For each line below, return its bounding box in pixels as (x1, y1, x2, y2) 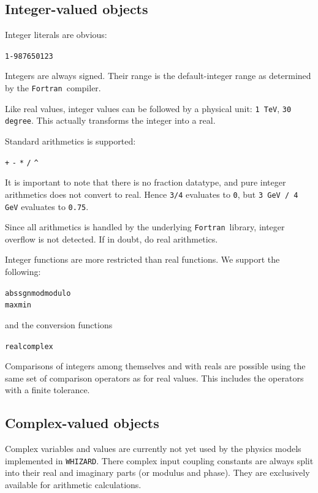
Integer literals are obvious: (5, 28, 107, 41)
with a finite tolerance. (5, 383, 90, 396)
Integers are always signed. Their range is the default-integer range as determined (5, 69, 311, 82)
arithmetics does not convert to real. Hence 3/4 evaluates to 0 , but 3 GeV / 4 (5, 187, 298, 200)
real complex (5, 342, 53, 351)
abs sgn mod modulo (5, 288, 71, 298)
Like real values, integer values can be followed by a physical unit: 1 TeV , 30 (5, 102, 292, 115)
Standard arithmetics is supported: (5, 135, 136, 148)
